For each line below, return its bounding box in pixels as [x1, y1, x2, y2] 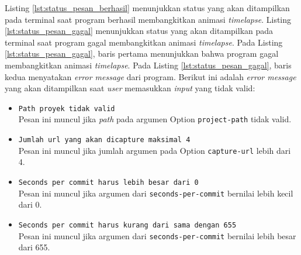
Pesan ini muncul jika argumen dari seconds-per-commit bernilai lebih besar [18, 229, 296, 242]
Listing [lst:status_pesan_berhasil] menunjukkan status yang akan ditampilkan [5, 2, 290, 13]
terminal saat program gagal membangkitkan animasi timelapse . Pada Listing [5, 36, 283, 48]
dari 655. [18, 241, 50, 253]
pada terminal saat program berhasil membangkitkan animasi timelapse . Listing [5, 13, 292, 25]
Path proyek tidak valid [18, 104, 115, 113]
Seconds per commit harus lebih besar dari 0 [18, 178, 199, 187]
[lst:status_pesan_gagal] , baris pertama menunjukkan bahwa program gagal [5, 47, 279, 60]
